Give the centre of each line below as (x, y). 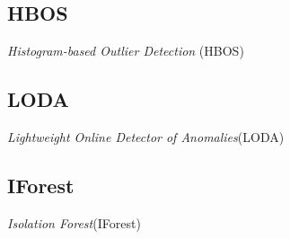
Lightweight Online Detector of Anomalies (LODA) (146, 137)
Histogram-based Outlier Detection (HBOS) (126, 51)
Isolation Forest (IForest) (74, 222)
